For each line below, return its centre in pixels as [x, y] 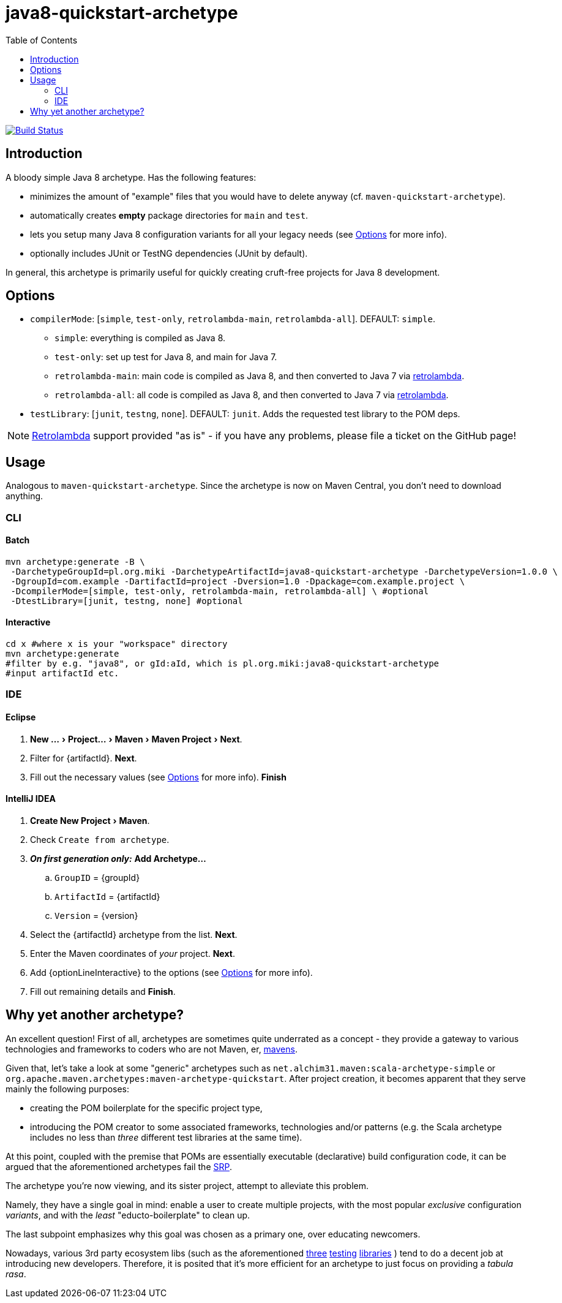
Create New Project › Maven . [90, 820]
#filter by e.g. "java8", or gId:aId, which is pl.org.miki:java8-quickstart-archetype [223, 664]
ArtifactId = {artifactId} [107, 896]
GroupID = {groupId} [97, 877]
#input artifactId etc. [62, 674]
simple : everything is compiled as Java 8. [140, 338]
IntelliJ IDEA [31, 799]
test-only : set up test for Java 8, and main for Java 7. [166, 357]
